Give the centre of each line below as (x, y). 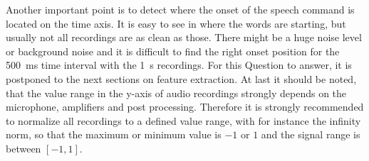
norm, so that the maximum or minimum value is (114, 134)
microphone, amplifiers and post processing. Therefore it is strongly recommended (185, 107)
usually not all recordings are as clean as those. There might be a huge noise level (184, 37)
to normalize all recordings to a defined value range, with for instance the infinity (183, 120)
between (24, 148)
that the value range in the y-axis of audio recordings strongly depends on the (176, 93)
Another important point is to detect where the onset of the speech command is (180, 9)
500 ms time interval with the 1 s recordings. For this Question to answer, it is (179, 65)
